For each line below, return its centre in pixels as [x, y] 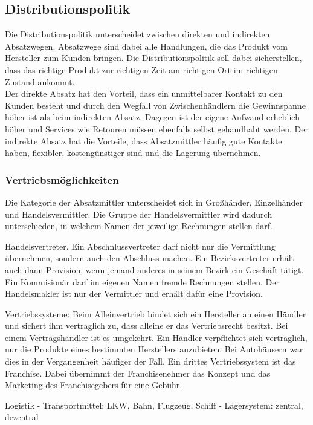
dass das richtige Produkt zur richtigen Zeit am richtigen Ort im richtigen [141, 69]
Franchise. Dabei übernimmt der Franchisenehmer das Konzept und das [138, 373]
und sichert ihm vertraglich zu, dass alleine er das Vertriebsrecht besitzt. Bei [147, 326]
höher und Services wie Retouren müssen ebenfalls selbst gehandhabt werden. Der [156, 128]
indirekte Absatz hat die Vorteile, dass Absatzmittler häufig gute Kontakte [144, 141]
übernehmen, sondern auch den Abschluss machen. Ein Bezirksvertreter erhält [150, 258]
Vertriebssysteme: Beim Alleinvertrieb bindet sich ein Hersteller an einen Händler [156, 313]
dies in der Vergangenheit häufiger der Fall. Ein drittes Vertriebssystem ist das [150, 361]
